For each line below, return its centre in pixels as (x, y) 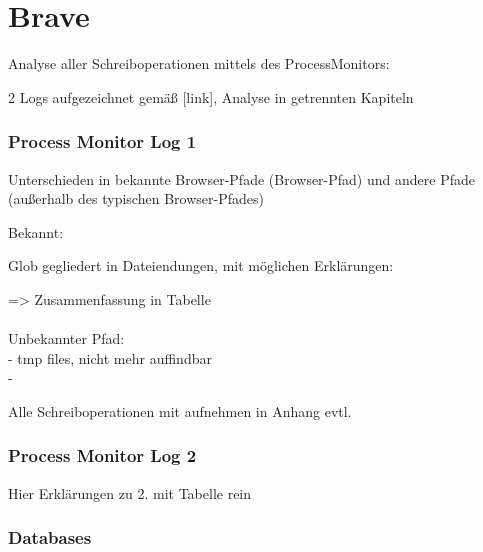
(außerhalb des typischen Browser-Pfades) (136, 198)
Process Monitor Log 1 (102, 141)
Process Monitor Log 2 (102, 455)
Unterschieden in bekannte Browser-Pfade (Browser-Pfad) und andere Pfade (241, 178)
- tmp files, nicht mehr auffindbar (110, 357)
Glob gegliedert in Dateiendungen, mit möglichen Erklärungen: (201, 265)
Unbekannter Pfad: (66, 338)
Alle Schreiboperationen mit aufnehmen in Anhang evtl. (180, 410)
